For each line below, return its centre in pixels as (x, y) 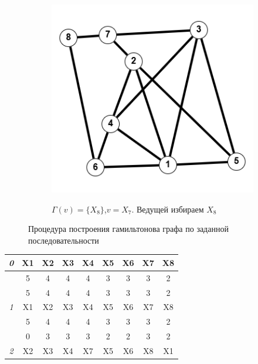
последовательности (64, 240)
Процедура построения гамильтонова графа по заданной (128, 229)
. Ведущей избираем (168, 209)
